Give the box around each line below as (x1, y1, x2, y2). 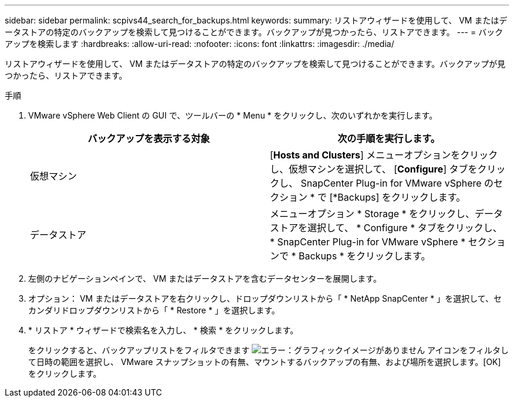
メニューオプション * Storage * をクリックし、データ (270, 208, 503, 219)
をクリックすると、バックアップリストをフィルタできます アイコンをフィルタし (28, 345, 509, 355)
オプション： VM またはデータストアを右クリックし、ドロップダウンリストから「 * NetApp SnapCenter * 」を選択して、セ (28, 293, 502, 303)
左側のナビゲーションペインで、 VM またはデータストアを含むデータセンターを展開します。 (28, 273, 381, 283)
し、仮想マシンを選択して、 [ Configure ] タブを (270, 163, 478, 175)
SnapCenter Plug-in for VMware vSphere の (300, 177, 494, 189)
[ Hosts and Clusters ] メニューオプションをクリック (270, 149, 498, 161)
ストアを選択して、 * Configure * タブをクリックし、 (270, 222, 502, 234)
